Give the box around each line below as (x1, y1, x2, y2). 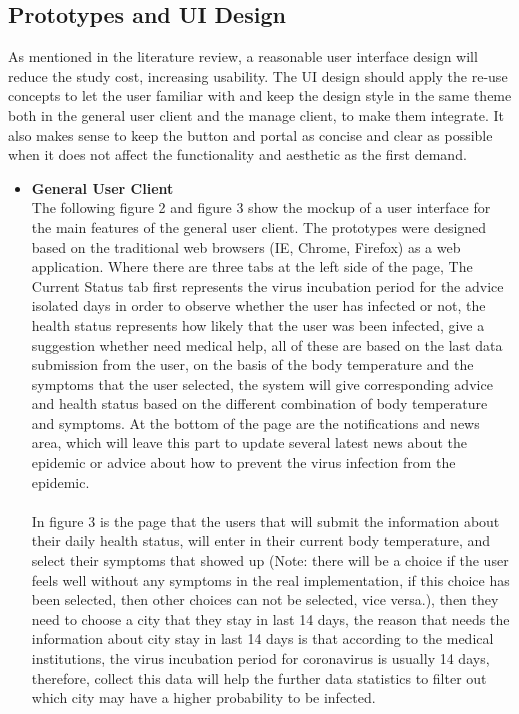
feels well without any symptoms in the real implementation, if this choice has (31, 569, 510, 590)
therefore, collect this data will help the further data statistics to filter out (31, 667, 487, 688)
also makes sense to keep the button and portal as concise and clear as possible (8, 124, 493, 145)
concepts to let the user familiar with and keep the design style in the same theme (8, 85, 512, 106)
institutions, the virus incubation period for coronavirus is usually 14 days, (31, 648, 490, 669)
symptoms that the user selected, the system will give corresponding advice (31, 373, 493, 394)
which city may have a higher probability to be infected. (31, 687, 376, 708)
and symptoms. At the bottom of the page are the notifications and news (31, 412, 480, 433)
